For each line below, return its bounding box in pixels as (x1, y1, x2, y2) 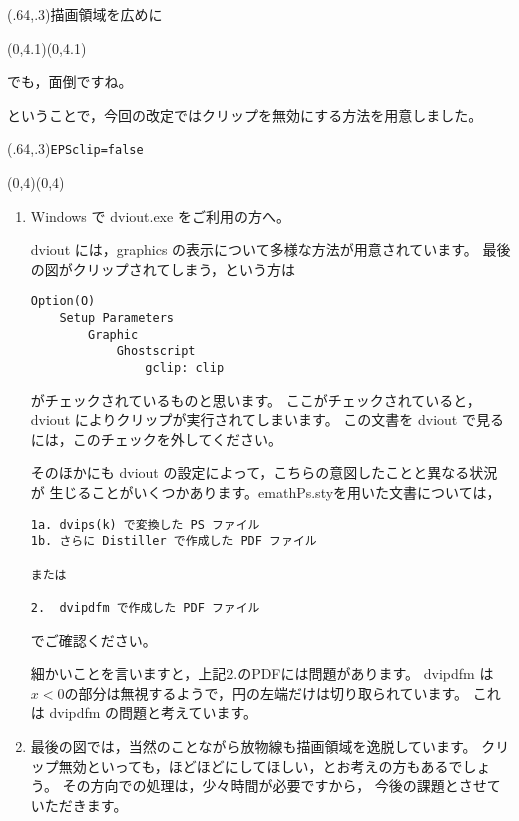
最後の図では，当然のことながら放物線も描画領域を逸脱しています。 (30, 735, 477, 756)
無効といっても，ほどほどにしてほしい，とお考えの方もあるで (58, 755, 463, 776)
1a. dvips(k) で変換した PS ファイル (30, 517, 260, 532)
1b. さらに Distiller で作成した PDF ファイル (30, 534, 317, 549)
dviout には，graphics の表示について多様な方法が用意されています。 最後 (30, 239, 511, 260)
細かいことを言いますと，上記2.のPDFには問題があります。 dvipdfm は (30, 663, 494, 684)
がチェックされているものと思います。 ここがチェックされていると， (30, 389, 481, 410)
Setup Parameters (59, 311, 174, 326)
